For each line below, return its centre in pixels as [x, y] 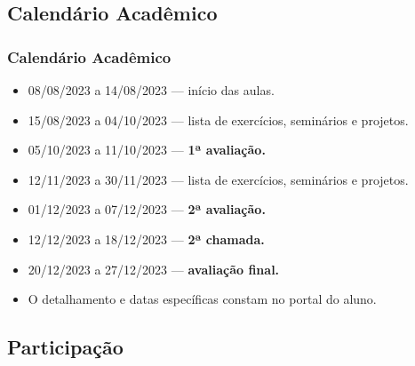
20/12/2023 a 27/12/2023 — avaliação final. [154, 269]
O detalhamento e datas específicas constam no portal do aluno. [202, 299]
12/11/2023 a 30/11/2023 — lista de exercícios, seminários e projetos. [218, 179]
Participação [65, 347]
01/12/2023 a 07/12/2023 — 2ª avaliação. [147, 209]
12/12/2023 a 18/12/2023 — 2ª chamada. [146, 239]
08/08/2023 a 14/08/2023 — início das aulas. [151, 90]
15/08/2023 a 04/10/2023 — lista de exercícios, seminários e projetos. [218, 119]
